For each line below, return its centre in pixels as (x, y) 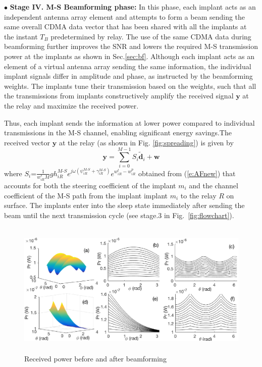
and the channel (214, 185)
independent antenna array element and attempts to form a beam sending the (125, 16)
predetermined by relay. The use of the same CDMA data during (151, 36)
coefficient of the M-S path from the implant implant (86, 195)
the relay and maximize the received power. (71, 105)
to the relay (198, 195)
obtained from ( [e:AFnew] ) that (187, 173)
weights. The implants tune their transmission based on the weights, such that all (130, 86)
